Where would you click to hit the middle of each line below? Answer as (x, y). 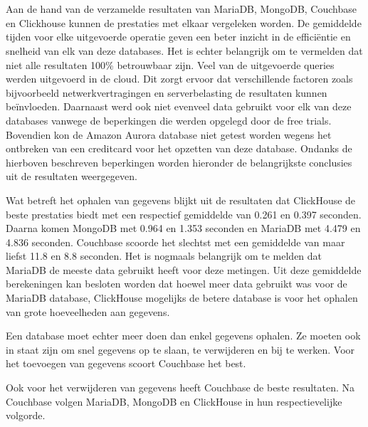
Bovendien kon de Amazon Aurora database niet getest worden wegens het (169, 134)
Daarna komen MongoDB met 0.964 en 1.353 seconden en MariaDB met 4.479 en (183, 228)
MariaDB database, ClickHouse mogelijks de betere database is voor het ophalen (182, 298)
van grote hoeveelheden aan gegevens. (88, 311)
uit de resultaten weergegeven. (72, 176)
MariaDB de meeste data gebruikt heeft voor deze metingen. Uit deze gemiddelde (184, 269)
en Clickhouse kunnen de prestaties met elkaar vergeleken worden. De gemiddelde (184, 22)
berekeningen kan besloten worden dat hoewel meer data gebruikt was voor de (177, 284)
